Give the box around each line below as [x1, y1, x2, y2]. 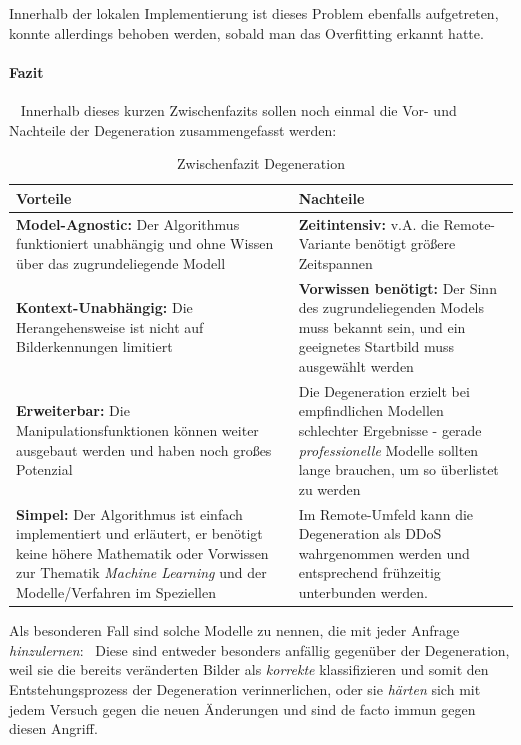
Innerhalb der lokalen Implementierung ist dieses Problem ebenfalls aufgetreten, [9, 3, 499, 23]
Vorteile [16, 187, 72, 208]
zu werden [298, 478, 361, 499]
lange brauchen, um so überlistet [298, 459, 499, 480]
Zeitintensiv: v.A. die [298, 213, 439, 234]
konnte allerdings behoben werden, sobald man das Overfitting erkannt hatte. [9, 22, 484, 43]
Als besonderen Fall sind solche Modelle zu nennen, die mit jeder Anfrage [9, 620, 460, 641]
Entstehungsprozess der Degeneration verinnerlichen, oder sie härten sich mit [9, 678, 481, 699]
